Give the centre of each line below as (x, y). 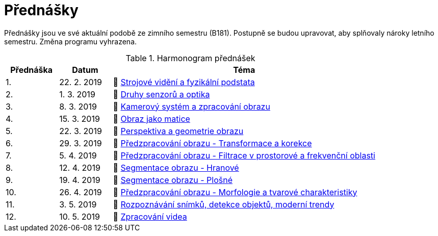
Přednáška (32, 70)
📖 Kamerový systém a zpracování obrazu (191, 106)
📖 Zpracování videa (150, 216)
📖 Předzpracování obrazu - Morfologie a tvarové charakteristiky (235, 192)
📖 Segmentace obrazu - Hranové (176, 167)
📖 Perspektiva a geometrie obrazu (178, 131)
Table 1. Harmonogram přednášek (190, 58)
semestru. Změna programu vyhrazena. (71, 41)
